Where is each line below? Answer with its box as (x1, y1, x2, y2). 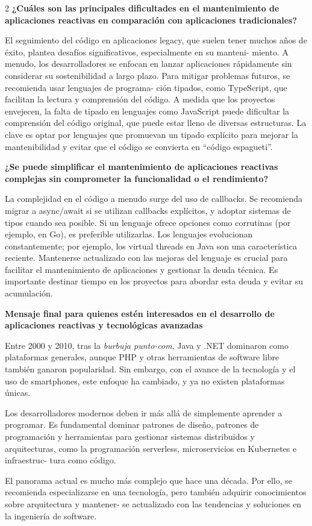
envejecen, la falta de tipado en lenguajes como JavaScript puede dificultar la (5, 104, 290, 117)
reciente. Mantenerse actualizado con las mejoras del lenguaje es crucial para (5, 251, 288, 264)
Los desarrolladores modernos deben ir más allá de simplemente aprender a (5, 406, 282, 419)
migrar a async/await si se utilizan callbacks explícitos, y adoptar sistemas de (5, 204, 291, 216)
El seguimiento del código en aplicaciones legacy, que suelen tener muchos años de (5, 34, 307, 46)
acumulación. (5, 287, 53, 299)
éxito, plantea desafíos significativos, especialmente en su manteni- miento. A (5, 45, 289, 58)
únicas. (5, 386, 31, 399)
